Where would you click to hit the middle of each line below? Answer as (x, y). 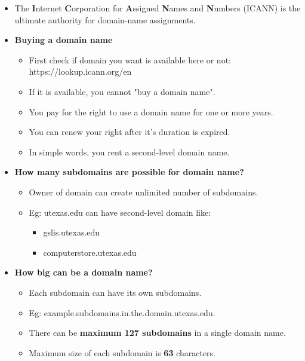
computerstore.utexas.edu (90, 252)
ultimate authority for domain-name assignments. (105, 19)
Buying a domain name (64, 40)
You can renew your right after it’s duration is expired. (130, 132)
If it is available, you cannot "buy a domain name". (122, 91)
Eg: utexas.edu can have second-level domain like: (120, 212)
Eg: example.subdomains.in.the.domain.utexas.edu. (122, 312)
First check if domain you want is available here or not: (130, 59)
